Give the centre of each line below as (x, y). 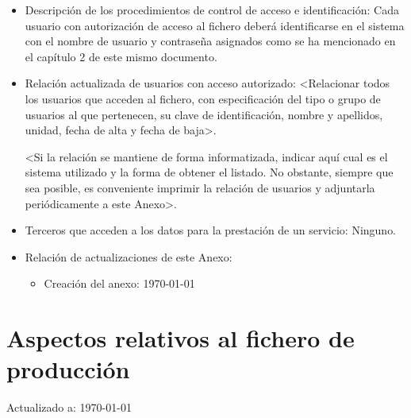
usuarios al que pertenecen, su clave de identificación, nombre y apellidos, (204, 114)
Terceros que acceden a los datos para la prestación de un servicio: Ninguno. (211, 230)
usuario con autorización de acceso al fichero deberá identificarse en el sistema (215, 25)
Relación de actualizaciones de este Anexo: (129, 256)
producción (68, 369)
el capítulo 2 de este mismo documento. (121, 56)
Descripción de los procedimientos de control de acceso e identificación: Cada (212, 10)
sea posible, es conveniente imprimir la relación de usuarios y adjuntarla (200, 187)
